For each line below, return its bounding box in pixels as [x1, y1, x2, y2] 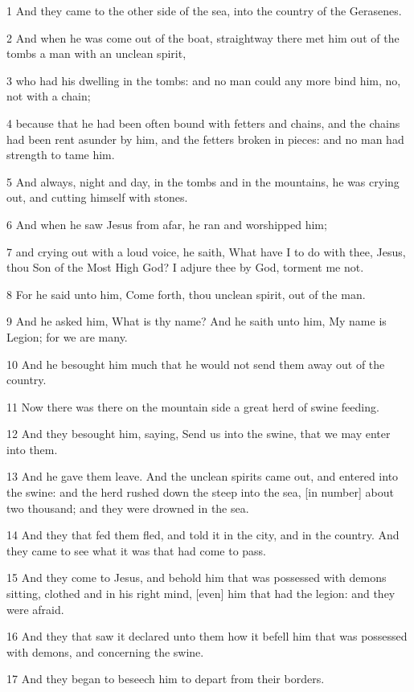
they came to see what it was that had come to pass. [6, 542, 267, 559]
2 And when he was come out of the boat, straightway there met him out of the [6, 29, 400, 46]
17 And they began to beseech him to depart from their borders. [6, 670, 325, 687]
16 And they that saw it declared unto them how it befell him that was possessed [6, 628, 408, 645]
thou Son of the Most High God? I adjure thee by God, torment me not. [6, 259, 364, 276]
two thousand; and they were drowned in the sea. [6, 499, 249, 516]
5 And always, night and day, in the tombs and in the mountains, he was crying [6, 173, 400, 190]
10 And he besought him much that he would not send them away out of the [6, 355, 385, 372]
